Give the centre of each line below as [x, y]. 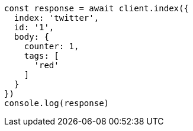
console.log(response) [57, 103]
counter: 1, [52, 46]
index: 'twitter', [57, 18]
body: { [31, 37]
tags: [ [41, 56]
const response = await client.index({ [96, 8]
